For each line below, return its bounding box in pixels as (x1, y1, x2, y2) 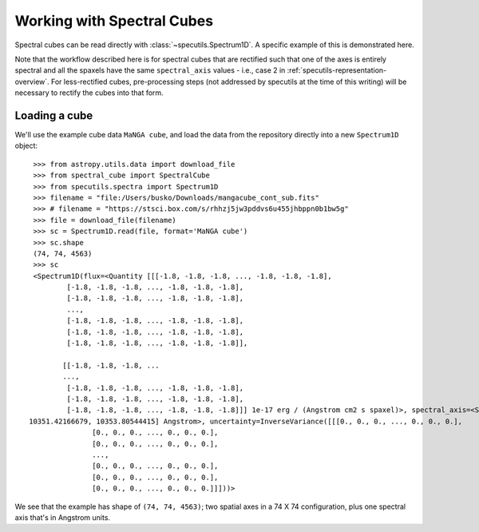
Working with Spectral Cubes (14, 12, 214, 30)
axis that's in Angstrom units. (14, 512, 111, 522)
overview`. (14, 77, 49, 86)
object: (14, 141, 38, 151)
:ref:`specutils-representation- (287, 66, 387, 75)
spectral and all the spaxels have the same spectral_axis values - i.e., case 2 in (14, 66, 286, 75)
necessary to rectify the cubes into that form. (14, 88, 164, 97)
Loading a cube (14, 109, 93, 122)
